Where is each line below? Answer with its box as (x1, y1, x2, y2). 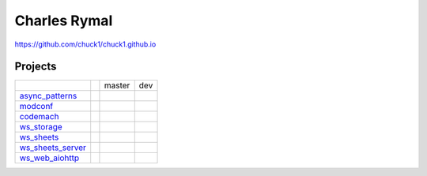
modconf (19, 101, 54, 112)
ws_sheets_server (19, 142, 87, 153)
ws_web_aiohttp (19, 152, 79, 163)
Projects (14, 60, 57, 73)
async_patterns (19, 91, 77, 102)
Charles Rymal (14, 12, 113, 29)
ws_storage (19, 122, 62, 133)
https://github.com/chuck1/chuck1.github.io (14, 39, 157, 49)
